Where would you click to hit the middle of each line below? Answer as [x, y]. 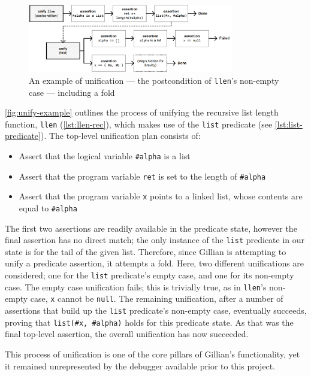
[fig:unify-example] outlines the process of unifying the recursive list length [142, 112]
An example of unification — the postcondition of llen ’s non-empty [154, 80]
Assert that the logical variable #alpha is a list [105, 155]
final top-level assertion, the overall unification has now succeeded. [127, 334]
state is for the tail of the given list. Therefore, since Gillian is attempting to [146, 251]
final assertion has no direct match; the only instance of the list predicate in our [155, 240]
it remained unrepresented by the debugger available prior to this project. [140, 366]
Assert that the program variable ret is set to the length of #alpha [142, 176]
